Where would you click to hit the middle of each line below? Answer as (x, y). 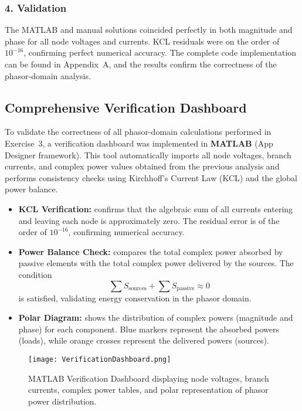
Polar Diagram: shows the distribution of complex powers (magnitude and (156, 317)
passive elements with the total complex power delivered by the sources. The (156, 263)
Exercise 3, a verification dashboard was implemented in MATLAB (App (139, 143)
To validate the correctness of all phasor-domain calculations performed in (138, 132)
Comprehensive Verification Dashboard (126, 107)
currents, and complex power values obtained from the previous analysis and (142, 166)
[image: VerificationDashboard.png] (100, 359)
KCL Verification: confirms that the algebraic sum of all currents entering (156, 208)
